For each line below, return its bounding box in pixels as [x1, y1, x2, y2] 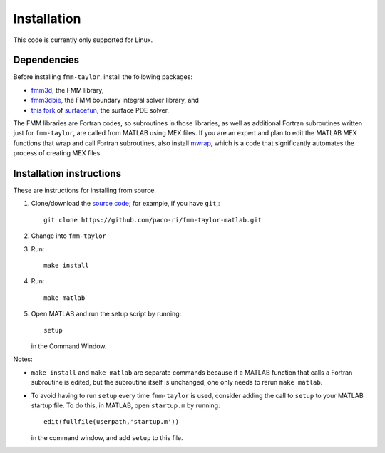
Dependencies [13, 54, 80, 66]
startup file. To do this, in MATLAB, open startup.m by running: [31, 401, 220, 410]
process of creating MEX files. [13, 149, 103, 157]
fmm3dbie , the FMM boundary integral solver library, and [31, 96, 200, 105]
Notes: [13, 355, 33, 363]
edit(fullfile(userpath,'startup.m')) [43, 417, 180, 426]
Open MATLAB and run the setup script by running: [31, 310, 182, 318]
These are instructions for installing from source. [13, 186, 157, 195]
